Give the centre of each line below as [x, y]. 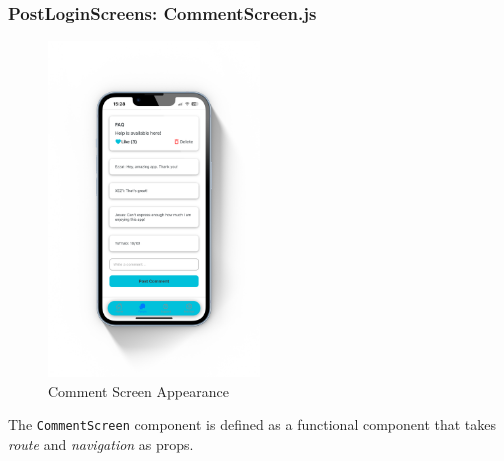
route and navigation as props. [101, 444]
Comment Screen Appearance [138, 390]
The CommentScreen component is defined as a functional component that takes [252, 424]
